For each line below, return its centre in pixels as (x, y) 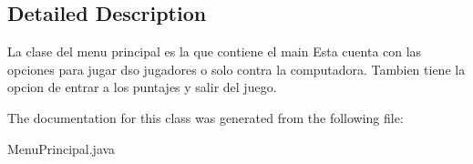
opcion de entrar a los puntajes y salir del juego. (142, 87)
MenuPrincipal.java (62, 148)
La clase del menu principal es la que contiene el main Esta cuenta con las (215, 51)
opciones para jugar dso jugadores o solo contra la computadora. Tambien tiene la (236, 69)
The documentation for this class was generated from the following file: (206, 117)
